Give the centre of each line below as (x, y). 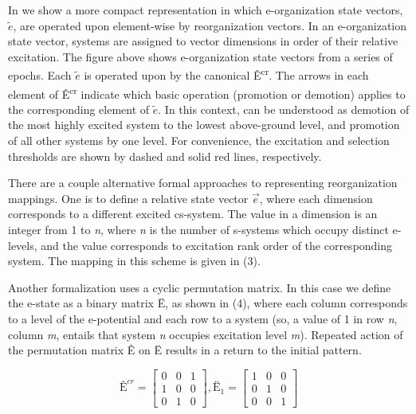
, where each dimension (316, 198)
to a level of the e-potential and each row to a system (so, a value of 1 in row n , (203, 318)
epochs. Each (40, 75)
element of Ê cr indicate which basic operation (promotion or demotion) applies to (207, 92)
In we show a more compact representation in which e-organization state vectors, (206, 10)
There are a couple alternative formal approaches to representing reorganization (203, 183)
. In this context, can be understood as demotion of (284, 109)
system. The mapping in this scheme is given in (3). (134, 261)
